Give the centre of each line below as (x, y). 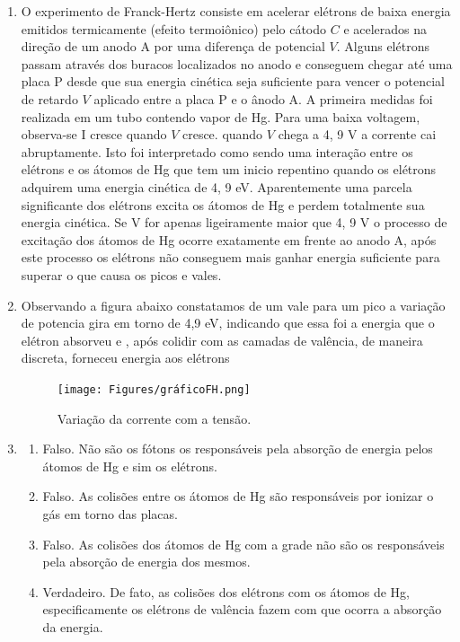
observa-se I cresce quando (94, 134)
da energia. (73, 626)
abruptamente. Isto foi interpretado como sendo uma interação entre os (217, 151)
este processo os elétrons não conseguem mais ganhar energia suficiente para (230, 257)
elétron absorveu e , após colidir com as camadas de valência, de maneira (222, 340)
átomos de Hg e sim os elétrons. (130, 466)
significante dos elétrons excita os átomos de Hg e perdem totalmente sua (223, 204)
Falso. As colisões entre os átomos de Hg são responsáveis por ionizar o (238, 496)
